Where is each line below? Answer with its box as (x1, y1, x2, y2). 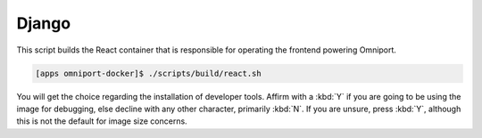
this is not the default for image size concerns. (16, 116, 187, 126)
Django (16, 13, 71, 33)
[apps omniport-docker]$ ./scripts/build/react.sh (35, 68, 262, 78)
